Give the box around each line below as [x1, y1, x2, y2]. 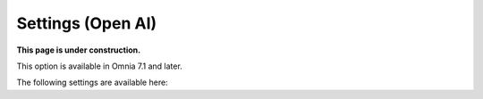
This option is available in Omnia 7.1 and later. [16, 61, 182, 71]
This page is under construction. [16, 45, 141, 55]
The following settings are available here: [16, 77, 169, 88]
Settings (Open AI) [16, 13, 157, 33]
